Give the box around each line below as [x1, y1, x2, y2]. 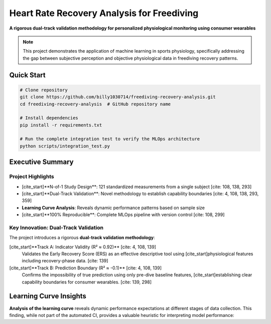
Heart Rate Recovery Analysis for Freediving [9, 8, 199, 19]
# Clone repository [20, 87, 68, 93]
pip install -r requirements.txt [20, 122, 102, 128]
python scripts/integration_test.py [20, 143, 110, 149]
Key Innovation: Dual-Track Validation [9, 224, 104, 231]
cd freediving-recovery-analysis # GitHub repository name [20, 101, 171, 107]
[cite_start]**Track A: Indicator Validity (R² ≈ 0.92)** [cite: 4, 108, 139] [9, 244, 157, 250]
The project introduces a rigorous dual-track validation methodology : [9, 235, 155, 241]
